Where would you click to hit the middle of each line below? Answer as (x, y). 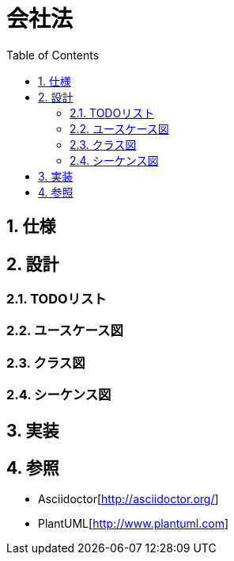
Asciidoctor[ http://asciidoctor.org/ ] (128, 499)
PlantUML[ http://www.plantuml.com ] (134, 524)
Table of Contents (53, 55)
